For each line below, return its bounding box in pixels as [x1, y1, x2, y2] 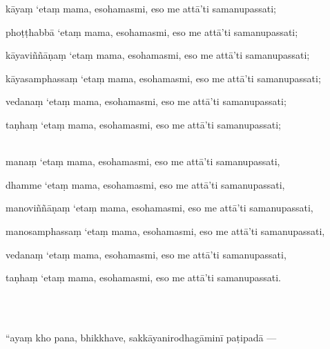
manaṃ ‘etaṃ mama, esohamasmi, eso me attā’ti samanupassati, [6, 154, 280, 169]
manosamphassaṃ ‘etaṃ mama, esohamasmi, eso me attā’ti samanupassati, [6, 223, 325, 238]
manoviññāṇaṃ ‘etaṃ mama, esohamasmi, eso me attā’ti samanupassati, [6, 200, 313, 215]
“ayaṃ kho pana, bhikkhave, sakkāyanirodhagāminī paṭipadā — [6, 330, 277, 344]
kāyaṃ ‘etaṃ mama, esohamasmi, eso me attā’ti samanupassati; [6, 1, 276, 15]
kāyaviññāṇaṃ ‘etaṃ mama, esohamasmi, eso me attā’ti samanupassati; [6, 48, 310, 62]
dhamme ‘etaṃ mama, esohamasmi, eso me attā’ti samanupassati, [6, 177, 285, 191]
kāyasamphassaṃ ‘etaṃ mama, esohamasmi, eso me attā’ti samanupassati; [6, 70, 321, 85]
